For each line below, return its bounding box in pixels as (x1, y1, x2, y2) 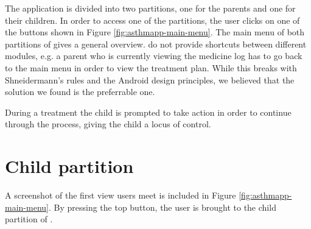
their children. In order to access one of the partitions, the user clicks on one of (5, 13, 300, 26)
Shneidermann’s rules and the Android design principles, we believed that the (5, 73, 295, 86)
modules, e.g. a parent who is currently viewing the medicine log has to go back (5, 49, 302, 62)
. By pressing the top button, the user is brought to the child (48, 200, 276, 213)
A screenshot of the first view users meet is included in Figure (5, 189, 236, 202)
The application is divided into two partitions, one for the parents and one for (5, 2, 296, 14)
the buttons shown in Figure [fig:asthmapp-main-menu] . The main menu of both (5, 26, 305, 38)
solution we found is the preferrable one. (5, 85, 155, 98)
